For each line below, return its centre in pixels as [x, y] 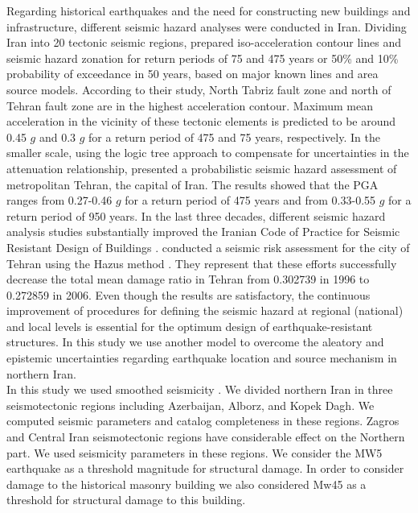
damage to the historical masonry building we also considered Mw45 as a [186, 484]
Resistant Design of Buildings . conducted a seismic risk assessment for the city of [208, 247]
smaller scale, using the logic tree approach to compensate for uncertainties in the [208, 153]
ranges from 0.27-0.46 [59, 200]
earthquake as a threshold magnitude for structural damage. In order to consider [205, 468]
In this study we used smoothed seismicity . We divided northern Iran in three [200, 389]
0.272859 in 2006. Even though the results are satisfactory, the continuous [189, 294]
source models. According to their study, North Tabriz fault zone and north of [199, 89]
